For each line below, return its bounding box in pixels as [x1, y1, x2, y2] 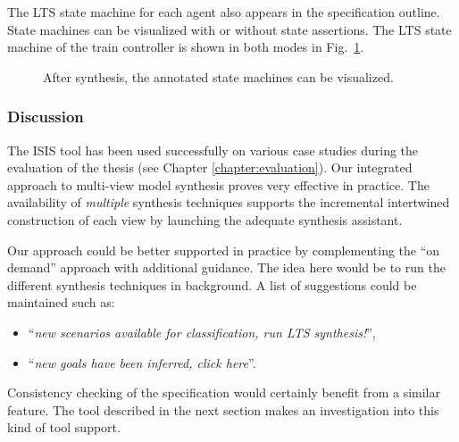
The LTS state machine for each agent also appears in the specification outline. [7, 3, 440, 21]
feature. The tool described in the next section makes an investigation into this [7, 400, 439, 419]
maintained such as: [7, 293, 115, 312]
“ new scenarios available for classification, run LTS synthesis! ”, [28, 322, 376, 341]
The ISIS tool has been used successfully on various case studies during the [7, 140, 419, 159]
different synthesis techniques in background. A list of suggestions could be [7, 275, 417, 294]
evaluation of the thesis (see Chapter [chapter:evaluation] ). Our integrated [7, 158, 413, 177]
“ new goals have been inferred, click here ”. [28, 353, 256, 371]
